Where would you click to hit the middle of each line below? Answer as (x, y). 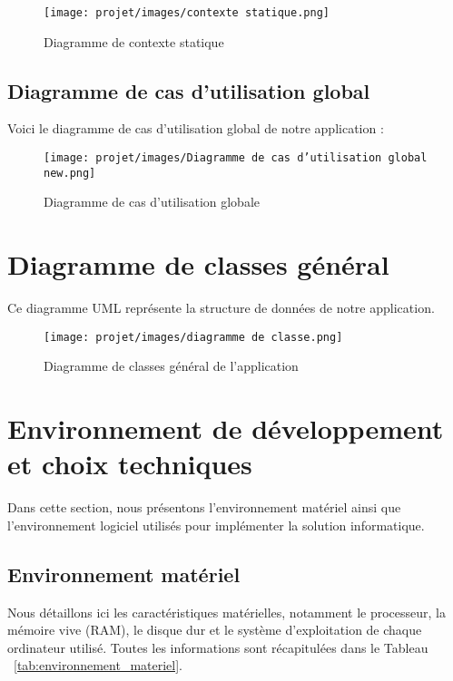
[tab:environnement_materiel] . (98, 665)
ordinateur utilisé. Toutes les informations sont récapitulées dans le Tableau (218, 647)
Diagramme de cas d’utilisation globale (152, 202)
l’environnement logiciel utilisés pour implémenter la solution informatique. (216, 525)
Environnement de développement (226, 428)
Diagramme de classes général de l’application (171, 366)
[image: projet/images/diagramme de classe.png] (193, 337)
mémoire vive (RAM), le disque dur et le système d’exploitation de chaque (215, 630)
